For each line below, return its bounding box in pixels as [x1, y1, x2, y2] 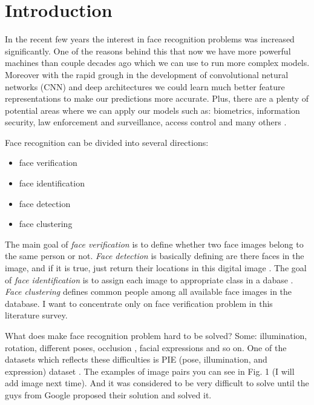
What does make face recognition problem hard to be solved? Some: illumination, [5, 329, 307, 341]
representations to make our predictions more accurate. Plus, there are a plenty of [5, 92, 309, 105]
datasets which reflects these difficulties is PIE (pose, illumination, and [5, 353, 267, 366]
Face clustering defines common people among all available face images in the [5, 285, 292, 298]
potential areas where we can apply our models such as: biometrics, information [5, 104, 300, 116]
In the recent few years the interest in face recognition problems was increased [5, 33, 295, 45]
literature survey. [5, 309, 68, 321]
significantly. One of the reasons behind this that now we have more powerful [5, 44, 291, 57]
